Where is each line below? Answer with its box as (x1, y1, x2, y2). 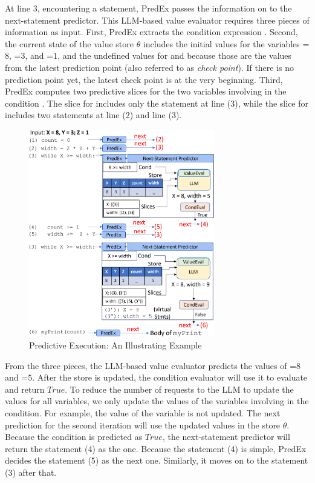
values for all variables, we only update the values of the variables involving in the (5, 395, 309, 407)
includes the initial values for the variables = (143, 37, 310, 50)
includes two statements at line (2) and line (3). (5, 108, 182, 121)
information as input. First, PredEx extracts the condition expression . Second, (5, 25, 298, 38)
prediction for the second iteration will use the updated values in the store (5, 418, 281, 431)
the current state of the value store (5, 37, 134, 50)
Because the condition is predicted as (5, 430, 143, 443)
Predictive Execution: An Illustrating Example (29, 339, 202, 351)
